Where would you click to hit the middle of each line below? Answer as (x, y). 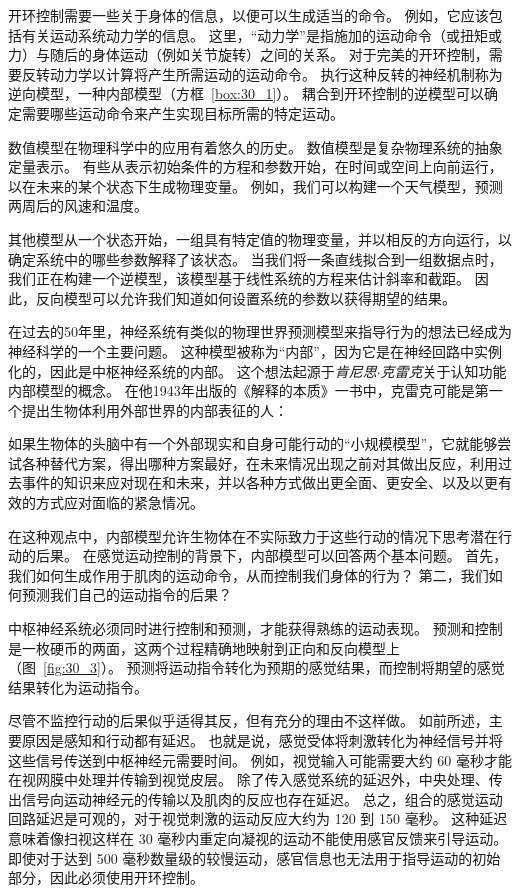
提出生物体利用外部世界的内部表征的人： (154, 409)
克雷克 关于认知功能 (443, 370)
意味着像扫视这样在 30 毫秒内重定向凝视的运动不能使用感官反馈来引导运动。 (258, 837)
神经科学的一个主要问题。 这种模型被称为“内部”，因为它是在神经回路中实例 (255, 350)
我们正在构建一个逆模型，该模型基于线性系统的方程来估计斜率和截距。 (239, 278)
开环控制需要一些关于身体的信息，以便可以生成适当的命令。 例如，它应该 (248, 15)
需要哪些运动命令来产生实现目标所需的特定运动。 (182, 112)
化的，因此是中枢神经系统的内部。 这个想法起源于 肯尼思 (192, 370)
